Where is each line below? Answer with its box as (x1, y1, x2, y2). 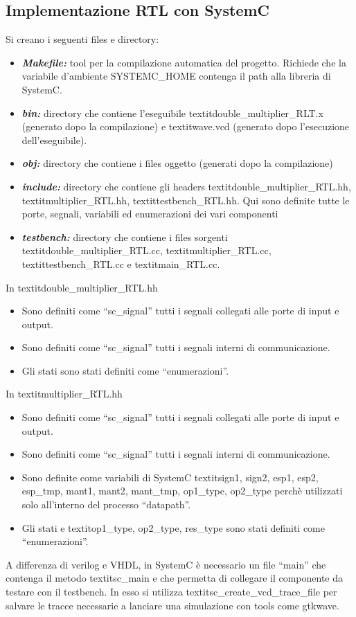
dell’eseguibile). (21, 132, 87, 147)
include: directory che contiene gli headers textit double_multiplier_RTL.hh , (21, 179, 351, 193)
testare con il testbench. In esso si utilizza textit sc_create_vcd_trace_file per (6, 584, 337, 599)
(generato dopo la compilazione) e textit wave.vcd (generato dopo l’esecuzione (21, 119, 350, 134)
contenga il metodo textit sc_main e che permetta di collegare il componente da (6, 571, 344, 585)
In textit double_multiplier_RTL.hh (6, 280, 158, 294)
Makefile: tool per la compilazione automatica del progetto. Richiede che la (21, 55, 346, 69)
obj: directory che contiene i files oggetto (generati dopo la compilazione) (21, 156, 333, 170)
